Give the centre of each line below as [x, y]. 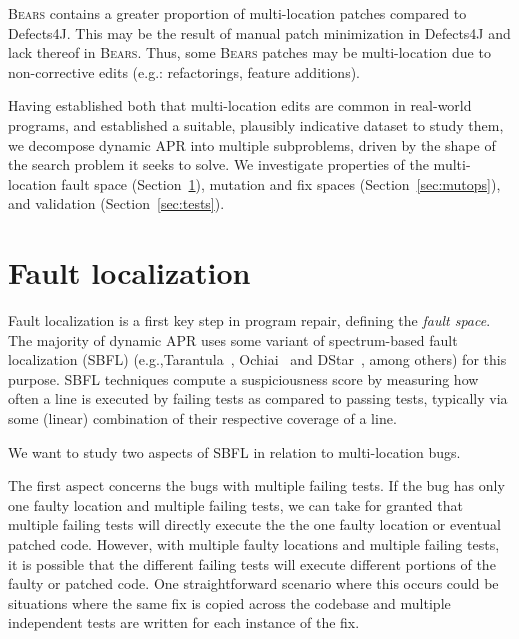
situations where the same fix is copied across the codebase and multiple [229, 602]
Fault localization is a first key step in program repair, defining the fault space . [249, 320]
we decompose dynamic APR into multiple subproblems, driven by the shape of [252, 144]
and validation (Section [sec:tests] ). [116, 203]
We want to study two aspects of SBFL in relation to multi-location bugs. [234, 451]
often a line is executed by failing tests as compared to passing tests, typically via [258, 398]
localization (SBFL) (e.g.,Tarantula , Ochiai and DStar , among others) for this [257, 359]
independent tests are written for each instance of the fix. [184, 622]
